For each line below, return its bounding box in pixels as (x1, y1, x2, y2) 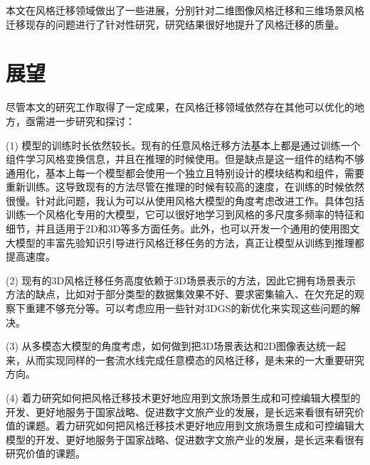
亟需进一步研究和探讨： (25, 113, 135, 128)
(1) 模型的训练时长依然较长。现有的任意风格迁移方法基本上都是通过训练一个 (6, 137, 361, 152)
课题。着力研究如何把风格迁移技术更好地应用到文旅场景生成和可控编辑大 (25, 418, 364, 433)
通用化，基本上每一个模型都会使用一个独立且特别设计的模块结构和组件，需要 (6, 165, 364, 180)
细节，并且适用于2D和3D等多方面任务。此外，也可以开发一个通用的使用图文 (6, 221, 360, 236)
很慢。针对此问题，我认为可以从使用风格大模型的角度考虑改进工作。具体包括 (6, 193, 364, 208)
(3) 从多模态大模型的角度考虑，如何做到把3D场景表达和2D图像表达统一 (6, 338, 336, 353)
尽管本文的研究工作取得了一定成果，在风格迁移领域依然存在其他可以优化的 (6, 100, 354, 114)
